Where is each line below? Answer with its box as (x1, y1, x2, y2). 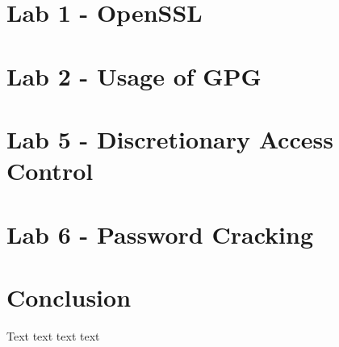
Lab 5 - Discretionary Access (6, 122, 333, 155)
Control (6, 154, 94, 187)
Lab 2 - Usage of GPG (6, 59, 262, 92)
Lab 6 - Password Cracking (6, 217, 313, 250)
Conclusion (6, 280, 132, 313)
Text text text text (6, 327, 100, 344)
